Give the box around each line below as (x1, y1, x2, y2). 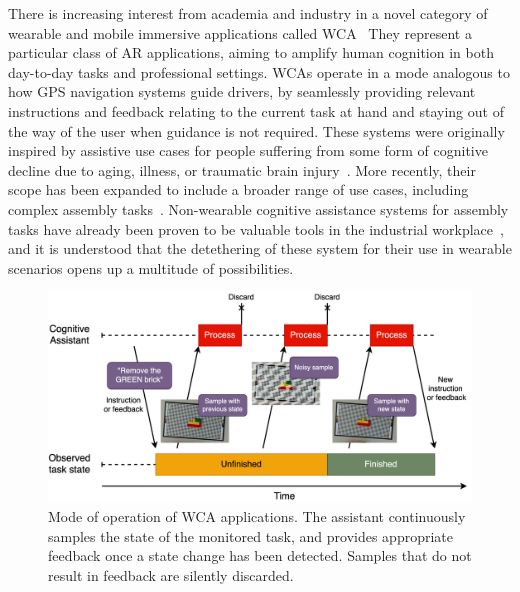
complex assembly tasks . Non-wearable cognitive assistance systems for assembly (8, 198, 509, 219)
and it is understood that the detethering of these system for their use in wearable (8, 238, 512, 259)
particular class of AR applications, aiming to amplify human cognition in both (8, 42, 494, 63)
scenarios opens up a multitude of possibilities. (8, 257, 294, 278)
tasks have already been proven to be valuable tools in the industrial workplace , (8, 218, 504, 239)
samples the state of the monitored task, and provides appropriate (48, 525, 453, 546)
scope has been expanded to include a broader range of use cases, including (8, 179, 469, 200)
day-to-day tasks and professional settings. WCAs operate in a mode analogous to (8, 61, 510, 82)
